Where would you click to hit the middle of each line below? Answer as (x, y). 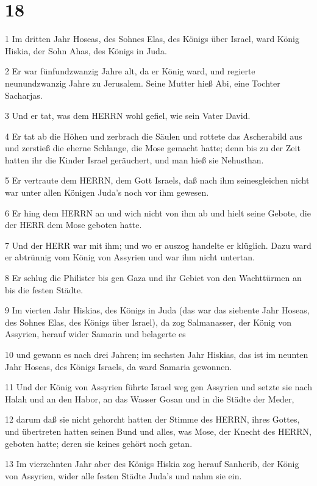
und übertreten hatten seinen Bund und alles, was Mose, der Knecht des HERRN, (158, 431)
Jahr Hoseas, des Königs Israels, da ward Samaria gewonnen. (119, 366)
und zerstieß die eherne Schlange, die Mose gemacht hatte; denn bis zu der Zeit (153, 148)
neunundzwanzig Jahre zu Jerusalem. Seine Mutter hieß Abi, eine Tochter (143, 83)
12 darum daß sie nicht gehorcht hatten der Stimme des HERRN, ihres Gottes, (152, 419)
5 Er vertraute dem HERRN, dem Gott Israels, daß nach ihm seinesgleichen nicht (157, 180)
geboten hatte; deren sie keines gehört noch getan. (99, 443)
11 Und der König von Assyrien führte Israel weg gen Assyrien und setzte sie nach (158, 387)
